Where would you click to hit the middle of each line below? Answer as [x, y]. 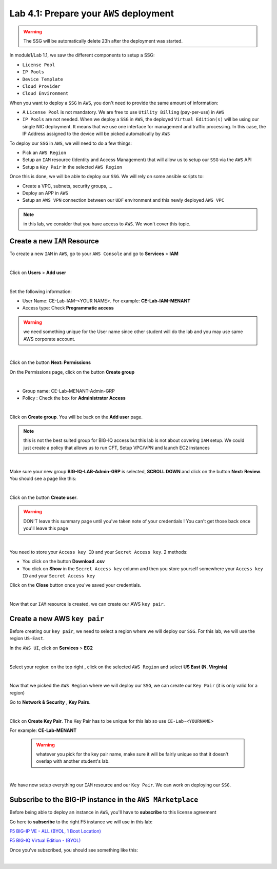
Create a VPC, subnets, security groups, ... [67, 186]
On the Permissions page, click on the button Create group [72, 372]
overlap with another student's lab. [73, 761]
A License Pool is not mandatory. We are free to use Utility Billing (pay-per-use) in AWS [123, 112]
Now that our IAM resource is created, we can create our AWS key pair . [87, 604]
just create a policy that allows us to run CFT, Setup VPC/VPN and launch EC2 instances [116, 448]
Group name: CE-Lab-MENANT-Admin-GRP [68, 391]
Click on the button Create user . [44, 497]
